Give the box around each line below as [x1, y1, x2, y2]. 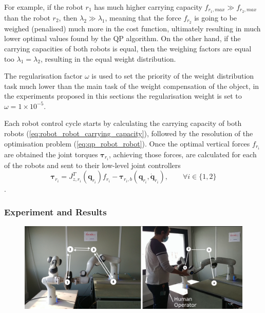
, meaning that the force [105, 12, 181, 23]
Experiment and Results [4, 205, 107, 218]
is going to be [194, 12, 237, 23]
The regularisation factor [4, 70, 83, 81]
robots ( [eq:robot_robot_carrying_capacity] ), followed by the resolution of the [4, 128, 253, 139]
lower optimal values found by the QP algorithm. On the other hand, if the [4, 33, 241, 44]
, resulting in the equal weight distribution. [40, 53, 176, 64]
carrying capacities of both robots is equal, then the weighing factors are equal [4, 43, 252, 53]
